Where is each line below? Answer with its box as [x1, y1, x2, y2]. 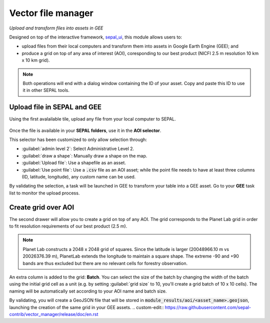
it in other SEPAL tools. [22, 87, 69, 93]
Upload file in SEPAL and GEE [9, 103, 102, 111]
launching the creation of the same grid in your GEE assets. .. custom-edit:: [9, 304, 164, 310]
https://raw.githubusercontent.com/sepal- [164, 304, 251, 310]
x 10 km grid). [21, 57, 50, 63]
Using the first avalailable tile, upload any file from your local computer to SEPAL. [9, 116, 176, 122]
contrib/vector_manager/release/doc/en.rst [9, 311, 98, 317]
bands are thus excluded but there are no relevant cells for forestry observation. [22, 260, 187, 266]
